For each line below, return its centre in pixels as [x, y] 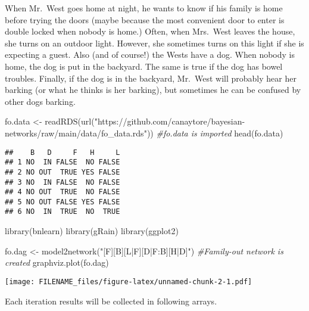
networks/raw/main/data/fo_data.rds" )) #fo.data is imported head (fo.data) [144, 133]
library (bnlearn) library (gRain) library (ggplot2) [92, 231]
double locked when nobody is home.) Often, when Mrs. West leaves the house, [150, 31]
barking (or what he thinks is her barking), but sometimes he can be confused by [153, 90]
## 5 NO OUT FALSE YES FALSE [63, 202]
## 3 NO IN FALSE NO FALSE [63, 182]
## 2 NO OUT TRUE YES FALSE [63, 172]
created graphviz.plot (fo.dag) [57, 262]
